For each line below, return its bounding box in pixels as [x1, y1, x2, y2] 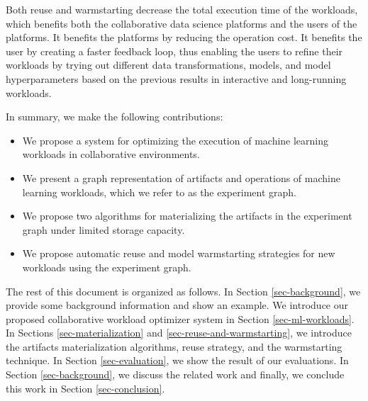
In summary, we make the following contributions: [6, 109, 223, 124]
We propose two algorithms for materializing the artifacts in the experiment [22, 208, 352, 223]
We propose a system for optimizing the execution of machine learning [22, 132, 329, 147]
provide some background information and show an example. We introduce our [6, 298, 348, 312]
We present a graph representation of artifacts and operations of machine [22, 170, 340, 185]
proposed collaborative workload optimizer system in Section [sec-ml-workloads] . [6, 311, 355, 326]
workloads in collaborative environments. [22, 147, 200, 162]
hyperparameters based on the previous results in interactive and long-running [6, 71, 347, 86]
